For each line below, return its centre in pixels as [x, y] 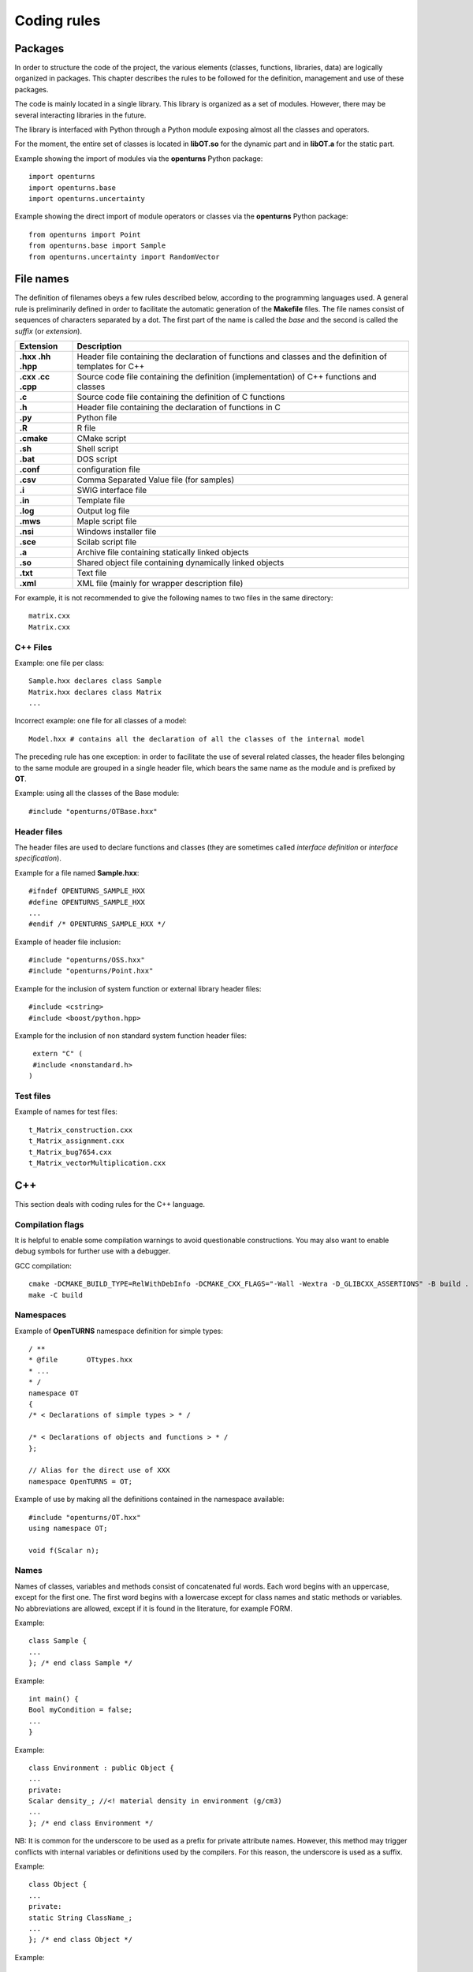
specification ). [38, 858]
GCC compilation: [43, 1265]
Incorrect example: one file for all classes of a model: [101, 721]
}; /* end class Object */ [81, 1940]
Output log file [103, 511]
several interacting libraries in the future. [80, 115]
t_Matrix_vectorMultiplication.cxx [97, 1163]
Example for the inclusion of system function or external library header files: [138, 988]
